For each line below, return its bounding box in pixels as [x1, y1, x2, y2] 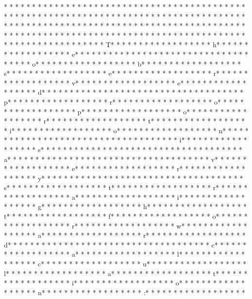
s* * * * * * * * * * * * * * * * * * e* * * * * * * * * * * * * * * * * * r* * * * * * [4, 68, 248, 78]
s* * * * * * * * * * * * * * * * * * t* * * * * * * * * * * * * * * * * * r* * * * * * [4, 182, 248, 193]
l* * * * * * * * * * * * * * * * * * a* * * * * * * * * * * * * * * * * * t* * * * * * [4, 268, 248, 278]
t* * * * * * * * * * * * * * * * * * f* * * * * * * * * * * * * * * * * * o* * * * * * [4, 211, 248, 221]
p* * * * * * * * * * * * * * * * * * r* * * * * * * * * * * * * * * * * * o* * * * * [4, 96, 244, 106]
